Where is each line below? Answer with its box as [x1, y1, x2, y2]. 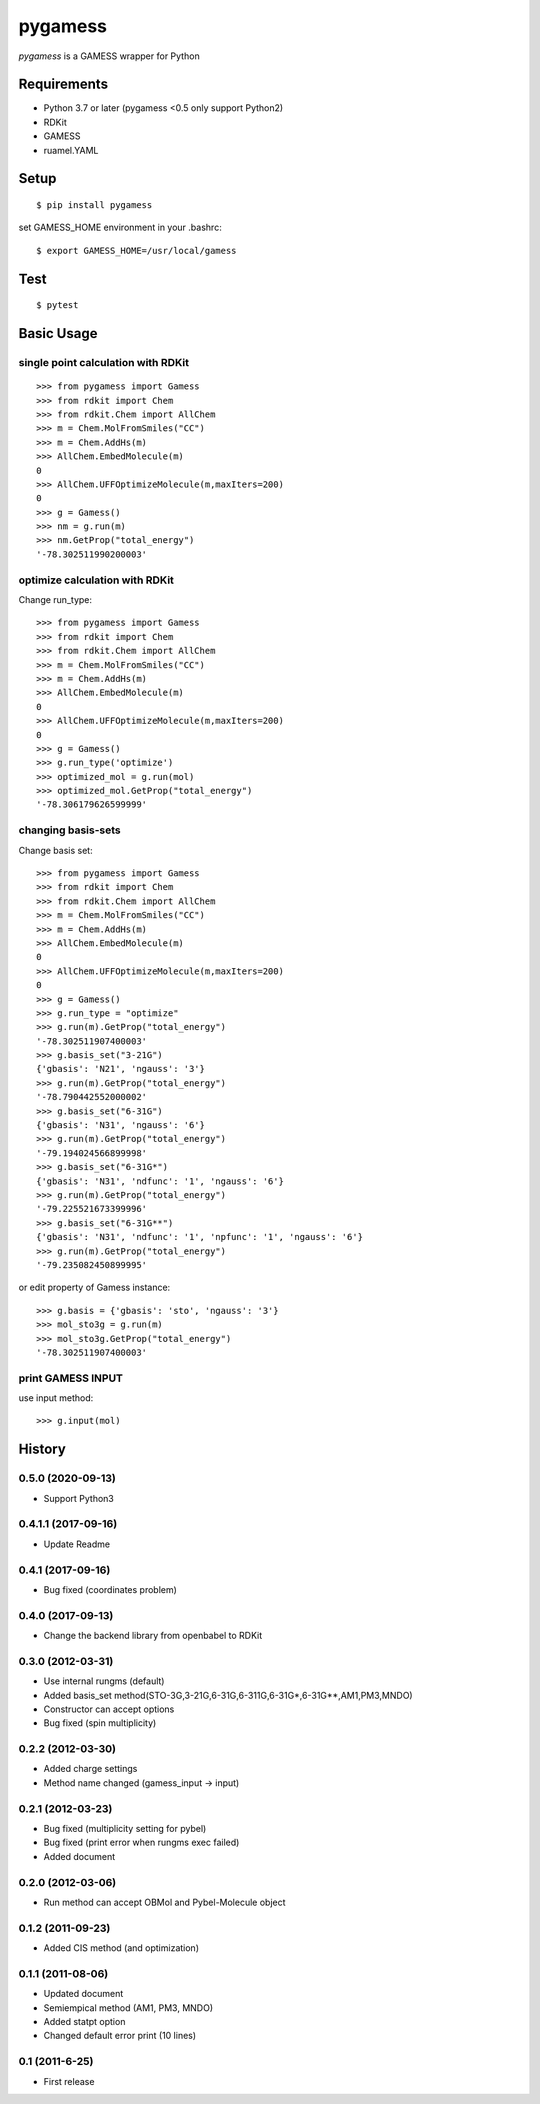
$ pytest [36, 300, 79, 311]
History [18, 1441, 67, 1458]
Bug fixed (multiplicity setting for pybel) [43, 1823, 207, 1834]
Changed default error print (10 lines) [43, 2030, 197, 2042]
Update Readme [43, 1538, 110, 1550]
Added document [43, 1850, 115, 1862]
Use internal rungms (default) [43, 1675, 165, 1687]
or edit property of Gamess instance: [18, 1281, 171, 1294]
